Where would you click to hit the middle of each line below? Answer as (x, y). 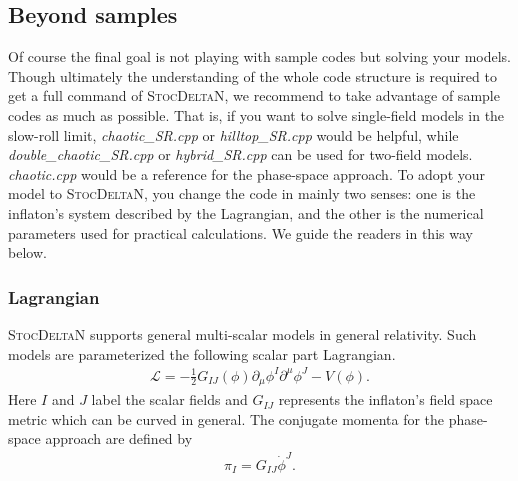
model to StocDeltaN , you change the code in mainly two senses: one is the (242, 193)
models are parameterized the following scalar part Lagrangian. (202, 353)
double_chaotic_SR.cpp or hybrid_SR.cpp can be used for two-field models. (240, 154)
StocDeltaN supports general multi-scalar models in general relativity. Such (242, 333)
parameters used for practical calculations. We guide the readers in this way (240, 232)
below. (27, 252)
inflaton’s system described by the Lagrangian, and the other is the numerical (246, 212)
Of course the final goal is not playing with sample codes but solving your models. (259, 56)
